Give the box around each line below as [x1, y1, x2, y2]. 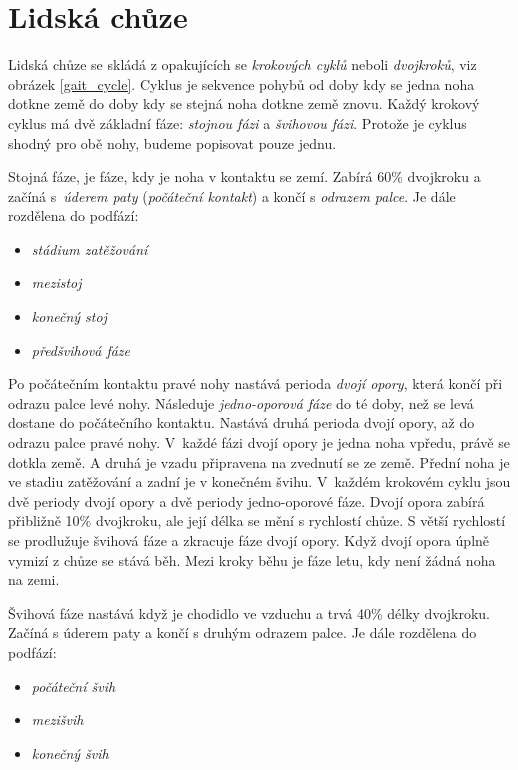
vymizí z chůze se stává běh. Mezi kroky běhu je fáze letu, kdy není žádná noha [8, 549, 496, 570]
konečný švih [31, 742, 109, 763]
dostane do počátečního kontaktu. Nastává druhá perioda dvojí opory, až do [8, 412, 475, 433]
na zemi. [8, 569, 60, 590]
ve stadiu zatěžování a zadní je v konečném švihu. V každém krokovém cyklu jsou [8, 471, 511, 492]
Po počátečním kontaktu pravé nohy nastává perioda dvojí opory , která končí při [8, 373, 503, 394]
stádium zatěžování [31, 238, 148, 259]
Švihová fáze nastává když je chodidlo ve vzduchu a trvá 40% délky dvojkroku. [8, 602, 491, 623]
